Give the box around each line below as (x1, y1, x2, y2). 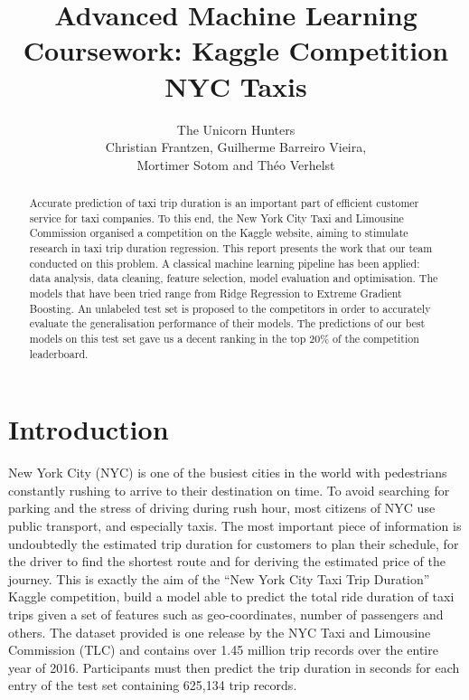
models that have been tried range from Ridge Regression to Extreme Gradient (29, 286, 402, 301)
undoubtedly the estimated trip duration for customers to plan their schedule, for (8, 534, 459, 553)
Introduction (8, 411, 169, 448)
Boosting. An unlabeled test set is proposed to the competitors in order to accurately (29, 300, 431, 316)
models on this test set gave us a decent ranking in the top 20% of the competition (29, 330, 419, 345)
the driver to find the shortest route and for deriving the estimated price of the (8, 552, 446, 571)
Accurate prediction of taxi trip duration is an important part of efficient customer (29, 195, 419, 211)
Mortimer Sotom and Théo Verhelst (136, 155, 335, 174)
